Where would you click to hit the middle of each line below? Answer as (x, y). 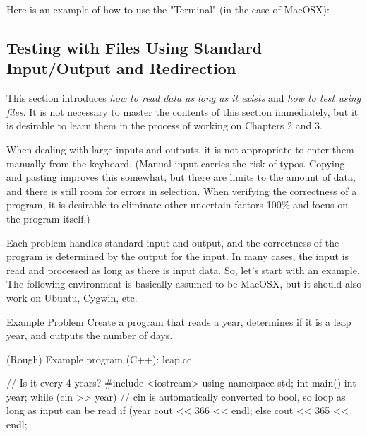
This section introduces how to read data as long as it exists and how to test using (184, 98)
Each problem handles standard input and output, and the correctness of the (173, 242)
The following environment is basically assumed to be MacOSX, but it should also (184, 284)
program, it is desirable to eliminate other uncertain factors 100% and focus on (177, 205)
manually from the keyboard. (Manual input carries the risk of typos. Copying (176, 163)
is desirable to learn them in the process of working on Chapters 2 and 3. (164, 125)
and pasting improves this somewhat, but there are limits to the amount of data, (181, 177)
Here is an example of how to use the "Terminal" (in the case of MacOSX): (168, 9)
